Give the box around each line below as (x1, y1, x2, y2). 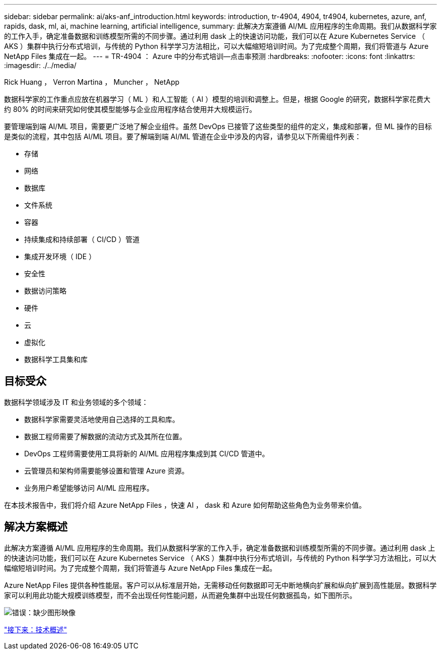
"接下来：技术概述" (4, 625, 67, 634)
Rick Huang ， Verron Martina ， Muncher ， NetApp (4, 78, 180, 86)
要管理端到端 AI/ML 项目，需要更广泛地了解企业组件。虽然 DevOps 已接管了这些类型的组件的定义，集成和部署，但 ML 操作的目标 (4, 122, 432, 131)
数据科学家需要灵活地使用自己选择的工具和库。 (24, 414, 179, 424)
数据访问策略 (24, 286, 66, 295)
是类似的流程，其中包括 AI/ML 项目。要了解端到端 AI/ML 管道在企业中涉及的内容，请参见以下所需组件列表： (4, 132, 361, 141)
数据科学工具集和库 (24, 355, 88, 364)
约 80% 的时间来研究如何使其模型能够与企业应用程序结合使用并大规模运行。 (4, 105, 257, 113)
